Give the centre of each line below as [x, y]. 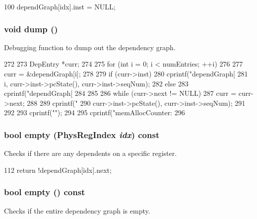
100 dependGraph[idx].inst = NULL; [60, 6]
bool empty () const [45, 192]
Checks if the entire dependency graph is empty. [77, 210]
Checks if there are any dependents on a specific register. [91, 153]
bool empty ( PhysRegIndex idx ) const [82, 134]
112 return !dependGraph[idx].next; [58, 170]
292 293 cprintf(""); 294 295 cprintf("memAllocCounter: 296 [95, 112]
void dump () [31, 29]
